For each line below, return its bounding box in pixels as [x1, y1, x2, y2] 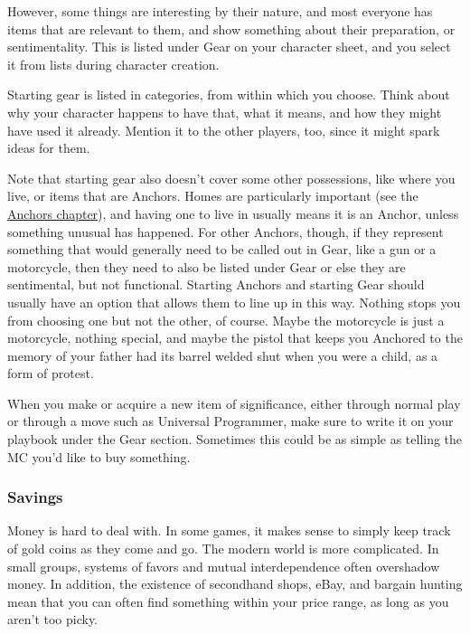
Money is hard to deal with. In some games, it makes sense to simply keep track [7, 521, 451, 540]
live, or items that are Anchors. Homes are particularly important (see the [7, 186, 418, 205]
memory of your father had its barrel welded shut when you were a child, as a [7, 345, 438, 364]
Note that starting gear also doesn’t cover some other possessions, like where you [7, 168, 456, 187]
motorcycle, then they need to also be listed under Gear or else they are [7, 257, 406, 276]
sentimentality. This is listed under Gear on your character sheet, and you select [7, 37, 451, 56]
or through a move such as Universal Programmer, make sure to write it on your [7, 412, 454, 431]
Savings [7, 486, 63, 508]
